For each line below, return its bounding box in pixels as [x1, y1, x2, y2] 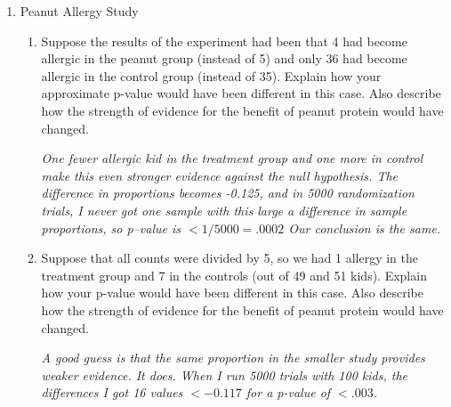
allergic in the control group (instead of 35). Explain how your [41, 66, 382, 85]
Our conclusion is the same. [288, 218, 441, 237]
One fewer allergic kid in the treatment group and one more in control [41, 149, 423, 167]
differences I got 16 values [41, 383, 183, 402]
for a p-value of [246, 383, 331, 402]
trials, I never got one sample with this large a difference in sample [41, 200, 407, 219]
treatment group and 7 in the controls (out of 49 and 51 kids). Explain [41, 265, 427, 284]
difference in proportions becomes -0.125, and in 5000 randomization [41, 183, 415, 202]
